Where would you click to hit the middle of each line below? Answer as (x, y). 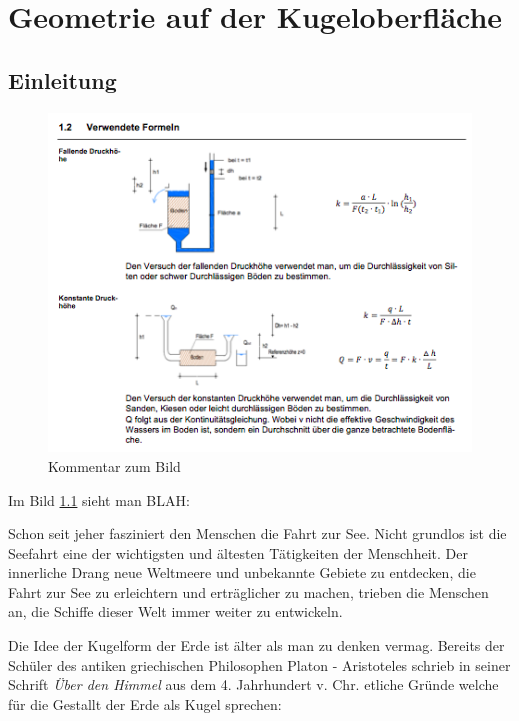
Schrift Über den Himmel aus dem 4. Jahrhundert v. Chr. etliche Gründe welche (253, 684)
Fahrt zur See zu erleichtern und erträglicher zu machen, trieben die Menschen (248, 591)
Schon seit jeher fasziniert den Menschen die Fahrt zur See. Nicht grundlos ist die (257, 533)
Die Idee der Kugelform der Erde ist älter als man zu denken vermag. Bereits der (256, 645)
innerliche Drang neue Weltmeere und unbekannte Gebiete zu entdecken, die (242, 572)
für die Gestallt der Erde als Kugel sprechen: (145, 703)
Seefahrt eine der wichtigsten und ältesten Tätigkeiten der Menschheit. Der (238, 552)
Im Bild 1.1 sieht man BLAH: (99, 499)
